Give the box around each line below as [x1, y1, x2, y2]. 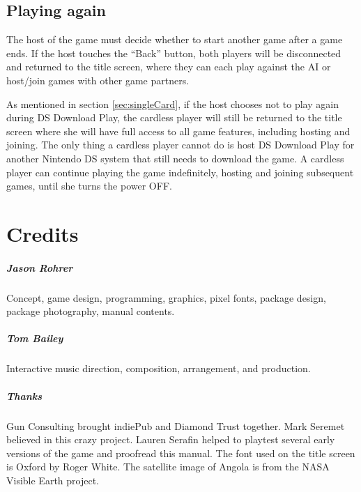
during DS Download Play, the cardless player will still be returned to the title [6, 110, 342, 125]
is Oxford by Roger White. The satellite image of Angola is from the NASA [6, 459, 330, 474]
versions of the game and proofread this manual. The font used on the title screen [6, 445, 355, 460]
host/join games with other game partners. [6, 72, 190, 87]
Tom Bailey [6, 331, 63, 346]
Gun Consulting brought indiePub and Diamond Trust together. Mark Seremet [6, 418, 345, 433]
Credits [6, 219, 79, 247]
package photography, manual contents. [6, 304, 175, 318]
